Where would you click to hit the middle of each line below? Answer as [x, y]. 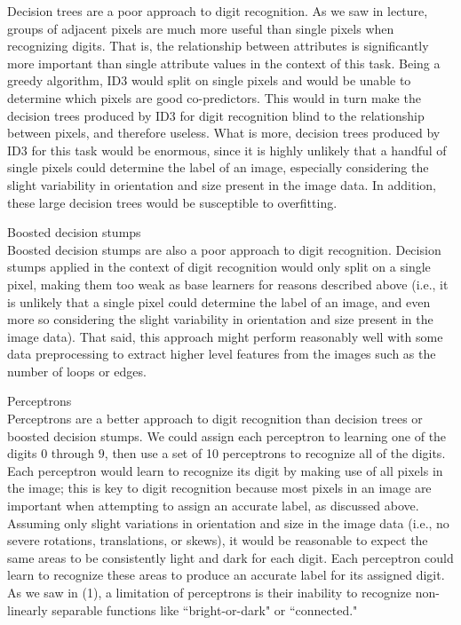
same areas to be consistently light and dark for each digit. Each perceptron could [230, 557]
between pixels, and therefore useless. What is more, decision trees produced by [224, 133]
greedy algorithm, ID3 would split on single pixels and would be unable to [209, 80]
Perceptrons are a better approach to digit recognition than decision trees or [215, 419]
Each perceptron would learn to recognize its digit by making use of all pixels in [225, 470]
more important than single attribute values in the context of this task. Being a [224, 63]
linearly [28, 609]
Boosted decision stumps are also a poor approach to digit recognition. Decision [224, 249]
